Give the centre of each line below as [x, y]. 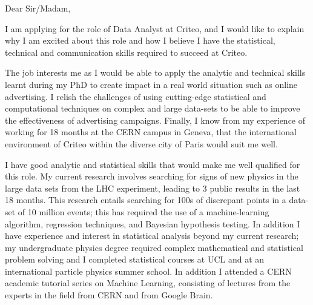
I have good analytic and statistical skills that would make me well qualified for [153, 164]
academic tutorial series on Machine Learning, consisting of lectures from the [148, 283]
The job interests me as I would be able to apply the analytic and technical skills [155, 72]
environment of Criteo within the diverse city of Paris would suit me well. [141, 143]
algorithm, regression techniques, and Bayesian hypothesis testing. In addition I [153, 223]
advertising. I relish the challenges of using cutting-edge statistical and [136, 96]
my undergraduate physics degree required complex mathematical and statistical [154, 247]
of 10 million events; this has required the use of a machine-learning [143, 211]
